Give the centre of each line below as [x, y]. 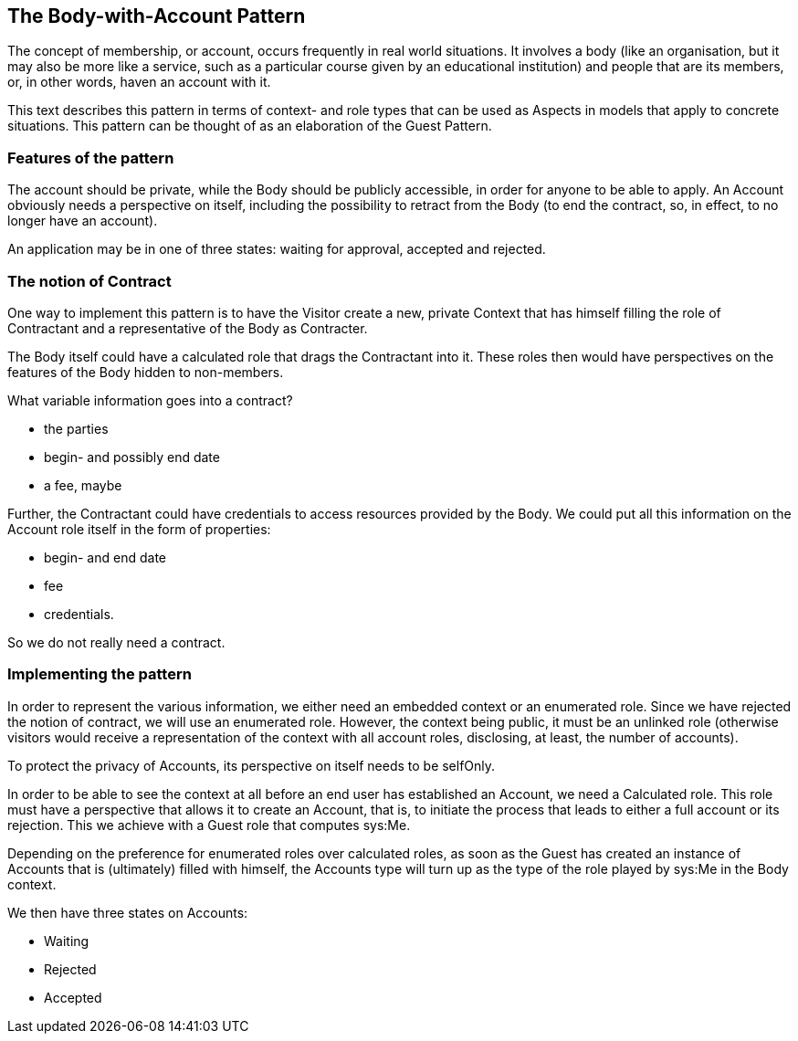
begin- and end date [105, 557]
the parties [76, 428]
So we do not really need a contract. [116, 642]
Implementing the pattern [100, 674]
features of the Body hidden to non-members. [146, 372]
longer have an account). [83, 221]
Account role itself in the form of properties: [139, 529]
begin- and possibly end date [132, 457]
